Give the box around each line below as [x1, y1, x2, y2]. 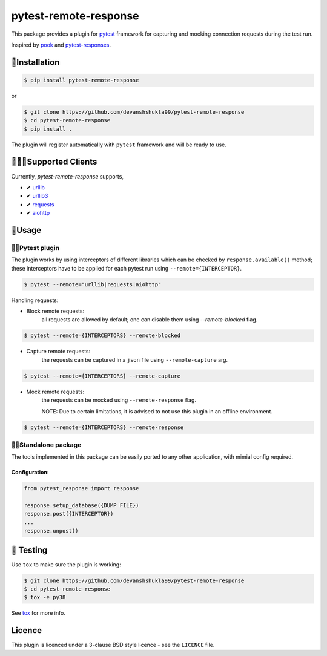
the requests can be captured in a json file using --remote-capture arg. [41, 356, 228, 363]
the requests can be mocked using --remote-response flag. [41, 396, 197, 404]
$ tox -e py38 [24, 594, 66, 601]
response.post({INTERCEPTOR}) [24, 510, 114, 517]
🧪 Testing [11, 545, 48, 555]
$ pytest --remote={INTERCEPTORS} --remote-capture [24, 372, 181, 379]
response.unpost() [24, 527, 79, 534]
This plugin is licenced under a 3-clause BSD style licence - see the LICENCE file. [11, 641, 215, 649]
